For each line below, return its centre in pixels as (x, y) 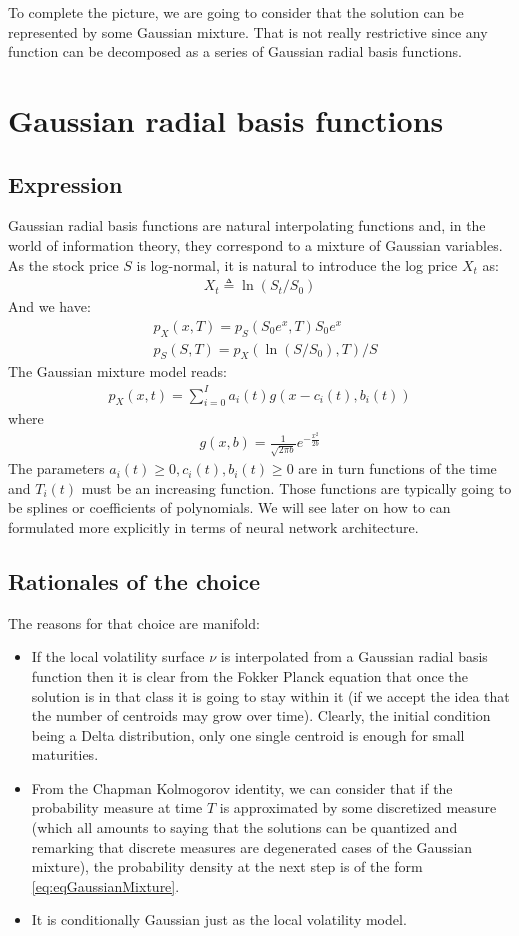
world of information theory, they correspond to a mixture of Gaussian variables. (255, 244)
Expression (65, 183)
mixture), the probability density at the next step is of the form (227, 866)
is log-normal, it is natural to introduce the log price (297, 264)
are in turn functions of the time (397, 468)
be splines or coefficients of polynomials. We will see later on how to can (229, 507)
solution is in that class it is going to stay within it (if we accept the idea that (270, 695)
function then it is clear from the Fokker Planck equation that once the (249, 675)
